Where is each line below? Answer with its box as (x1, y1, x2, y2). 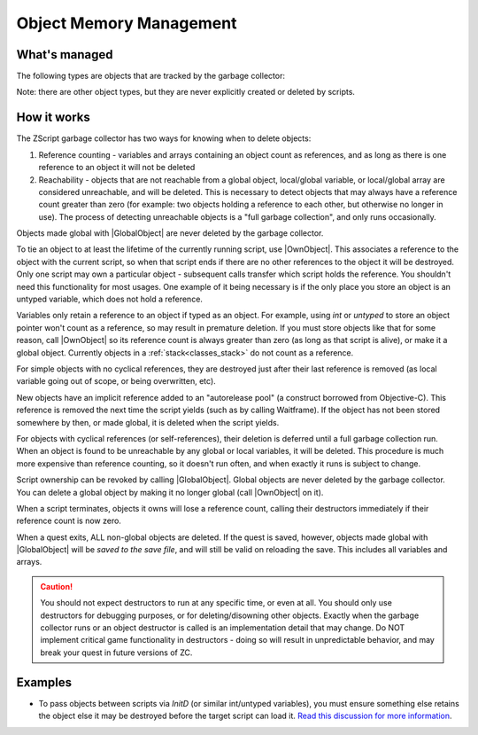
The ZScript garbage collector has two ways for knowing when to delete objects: (16, 133, 312, 144)
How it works (16, 110, 90, 125)
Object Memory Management (16, 13, 237, 33)
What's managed (16, 47, 114, 62)
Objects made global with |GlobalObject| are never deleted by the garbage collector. (16, 228, 324, 238)
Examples (16, 675, 73, 690)
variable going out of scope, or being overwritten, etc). (16, 376, 216, 387)
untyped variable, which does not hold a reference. (16, 293, 204, 305)
